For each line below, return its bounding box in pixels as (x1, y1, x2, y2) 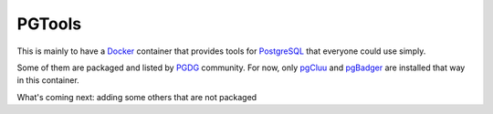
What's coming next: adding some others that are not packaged (16, 91, 257, 102)
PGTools (16, 14, 82, 34)
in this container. (16, 75, 79, 86)
